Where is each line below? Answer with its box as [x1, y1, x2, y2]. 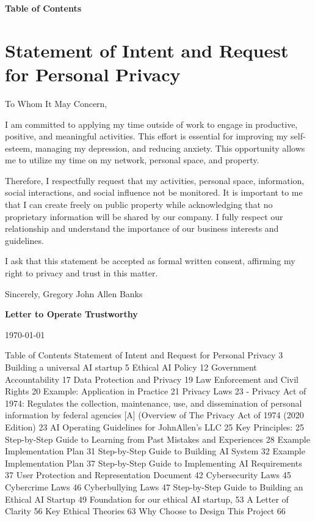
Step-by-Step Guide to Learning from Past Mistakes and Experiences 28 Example [5, 432, 310, 445]
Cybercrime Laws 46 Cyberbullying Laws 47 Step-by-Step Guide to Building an [5, 480, 303, 493]
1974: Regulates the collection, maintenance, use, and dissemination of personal [5, 396, 302, 409]
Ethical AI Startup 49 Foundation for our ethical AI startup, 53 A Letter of [5, 492, 289, 505]
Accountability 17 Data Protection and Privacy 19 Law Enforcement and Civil [5, 372, 299, 385]
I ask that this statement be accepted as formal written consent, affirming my [5, 254, 295, 267]
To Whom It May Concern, [5, 97, 107, 109]
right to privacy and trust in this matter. [5, 267, 158, 279]
